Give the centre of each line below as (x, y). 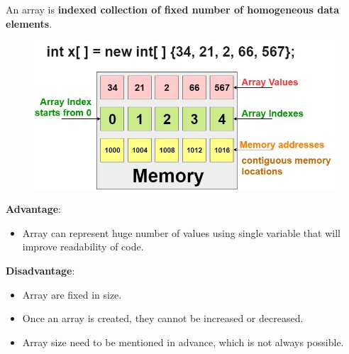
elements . (29, 23)
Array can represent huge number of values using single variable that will (181, 232)
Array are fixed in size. (72, 294)
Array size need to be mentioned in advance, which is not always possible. (183, 342)
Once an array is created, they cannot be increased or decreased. (163, 318)
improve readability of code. (83, 247)
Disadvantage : (40, 271)
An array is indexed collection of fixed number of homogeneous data (173, 9)
